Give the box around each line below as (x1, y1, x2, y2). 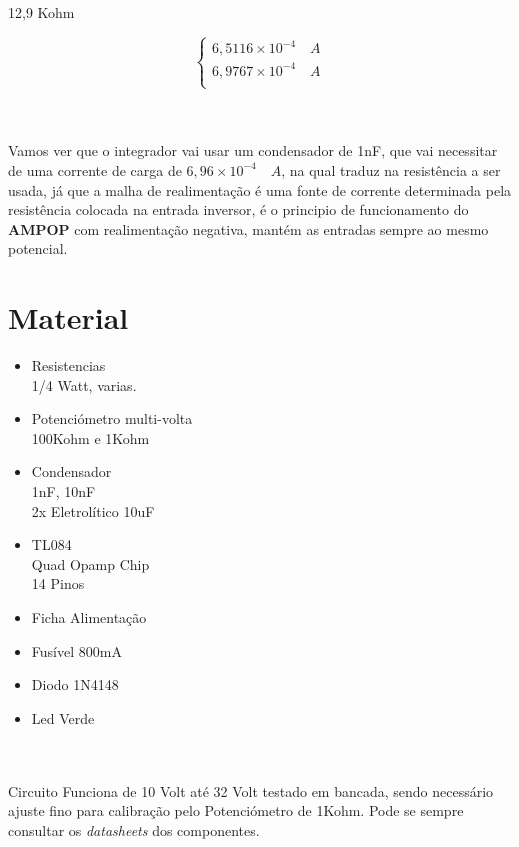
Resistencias (31, 355, 106, 376)
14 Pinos (31, 573, 85, 594)
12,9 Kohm (8, 2, 75, 22)
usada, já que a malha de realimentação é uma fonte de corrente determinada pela (8, 179, 512, 200)
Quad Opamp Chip (31, 553, 150, 574)
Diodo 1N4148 (31, 674, 119, 695)
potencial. (8, 238, 68, 259)
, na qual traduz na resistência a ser (281, 159, 501, 180)
